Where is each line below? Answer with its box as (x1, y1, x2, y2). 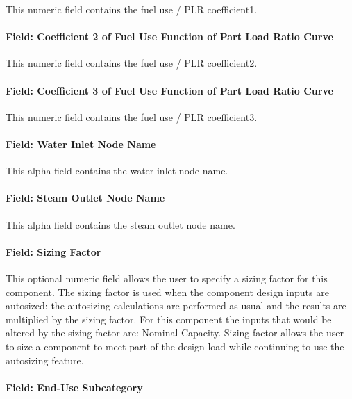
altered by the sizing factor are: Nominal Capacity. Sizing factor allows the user (6, 325, 344, 340)
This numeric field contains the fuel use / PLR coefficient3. (6, 109, 258, 124)
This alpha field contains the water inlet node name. (6, 163, 228, 178)
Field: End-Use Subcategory (6, 380, 143, 394)
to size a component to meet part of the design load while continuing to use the (6, 339, 344, 353)
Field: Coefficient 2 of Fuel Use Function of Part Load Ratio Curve (6, 29, 333, 44)
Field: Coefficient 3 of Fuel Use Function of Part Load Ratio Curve (6, 83, 333, 97)
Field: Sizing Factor (6, 244, 101, 259)
